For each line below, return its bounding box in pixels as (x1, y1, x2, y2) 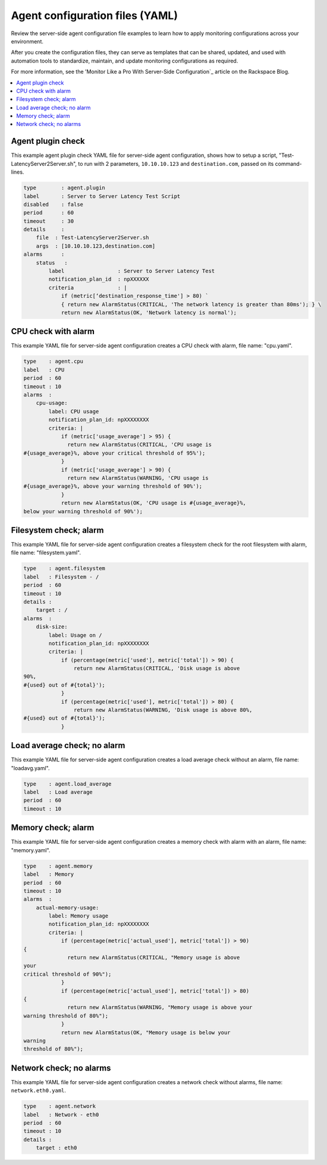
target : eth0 (36, 1145, 77, 1151)
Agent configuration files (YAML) (11, 9, 178, 22)
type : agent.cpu (23, 358, 83, 365)
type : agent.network (23, 1103, 96, 1110)
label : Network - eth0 (23, 1111, 99, 1118)
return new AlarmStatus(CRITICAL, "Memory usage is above (67, 954, 240, 961)
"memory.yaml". (11, 846, 51, 853)
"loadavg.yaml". (11, 764, 50, 771)
